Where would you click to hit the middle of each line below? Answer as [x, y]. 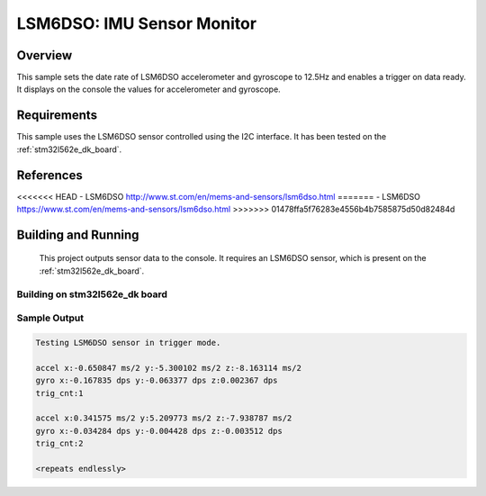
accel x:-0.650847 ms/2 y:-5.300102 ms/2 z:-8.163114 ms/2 [168, 368]
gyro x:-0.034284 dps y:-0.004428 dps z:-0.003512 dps [159, 431]
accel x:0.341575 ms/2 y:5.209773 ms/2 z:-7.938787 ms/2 [164, 418]
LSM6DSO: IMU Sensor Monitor [136, 23]
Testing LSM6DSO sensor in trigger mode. [128, 343]
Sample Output [50, 318]
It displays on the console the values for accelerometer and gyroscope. [148, 89]
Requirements [57, 116]
